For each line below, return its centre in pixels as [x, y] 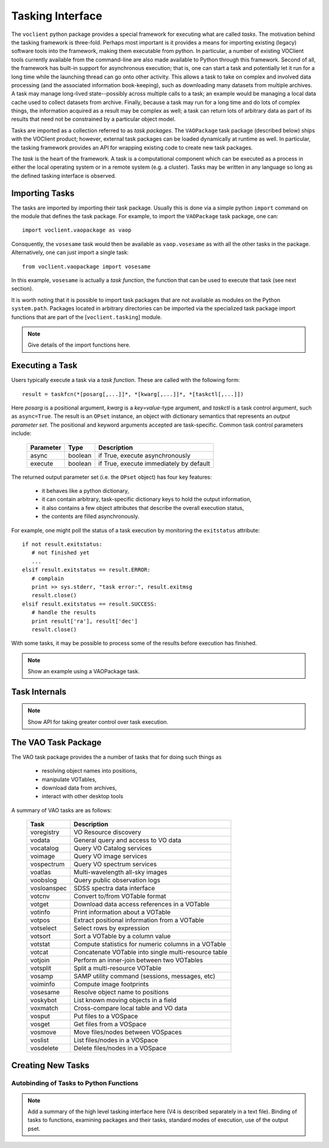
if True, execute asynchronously [144, 455]
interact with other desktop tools [83, 796]
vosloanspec [48, 888]
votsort [41, 937]
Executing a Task [44, 366]
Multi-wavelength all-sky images [120, 873]
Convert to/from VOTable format [120, 896]
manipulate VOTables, [69, 779]
